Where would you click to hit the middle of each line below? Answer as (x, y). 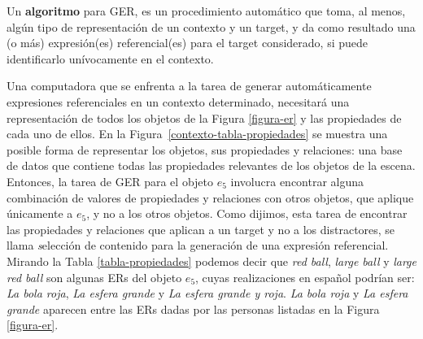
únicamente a (40, 213)
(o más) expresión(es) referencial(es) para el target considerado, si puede (187, 43)
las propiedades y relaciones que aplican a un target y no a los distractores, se (201, 229)
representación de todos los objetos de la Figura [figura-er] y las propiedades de (204, 117)
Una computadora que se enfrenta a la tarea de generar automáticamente (189, 86)
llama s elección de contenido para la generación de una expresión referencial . (198, 245)
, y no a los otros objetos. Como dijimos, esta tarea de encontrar (247, 213)
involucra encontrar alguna (297, 181)
